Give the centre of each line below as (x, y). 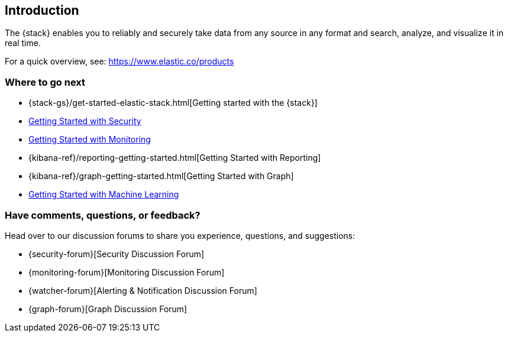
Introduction (42, 10)
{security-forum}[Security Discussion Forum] (117, 254)
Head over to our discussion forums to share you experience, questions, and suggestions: (180, 235)
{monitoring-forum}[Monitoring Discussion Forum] (127, 272)
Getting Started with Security (85, 121)
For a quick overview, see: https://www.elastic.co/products (119, 61)
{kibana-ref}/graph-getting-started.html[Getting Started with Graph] (161, 176)
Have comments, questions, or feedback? (103, 215)
